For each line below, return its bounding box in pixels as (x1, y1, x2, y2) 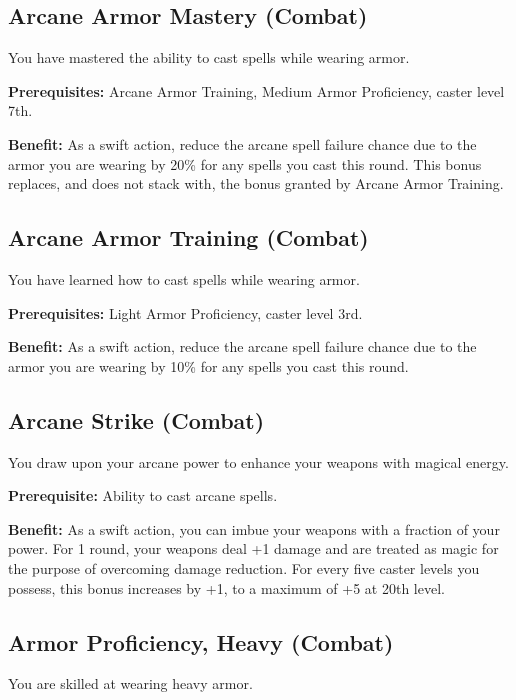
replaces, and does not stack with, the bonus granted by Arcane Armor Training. (8, 173, 504, 194)
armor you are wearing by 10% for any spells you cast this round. (8, 355, 409, 376)
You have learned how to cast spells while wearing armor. (8, 268, 360, 289)
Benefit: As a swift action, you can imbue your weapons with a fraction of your (8, 518, 500, 539)
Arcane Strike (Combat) (8, 404, 265, 435)
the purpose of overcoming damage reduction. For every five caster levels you (8, 557, 480, 578)
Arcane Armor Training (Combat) (8, 222, 369, 253)
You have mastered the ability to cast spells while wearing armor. (8, 47, 410, 68)
